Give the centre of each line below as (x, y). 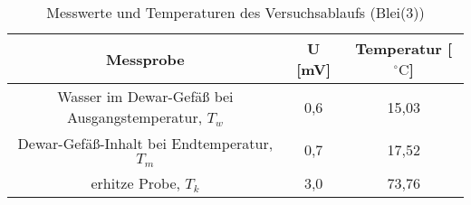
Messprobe (145, 59)
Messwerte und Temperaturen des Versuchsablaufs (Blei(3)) (235, 12)
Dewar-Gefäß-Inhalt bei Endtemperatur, (145, 143)
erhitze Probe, (135, 182)
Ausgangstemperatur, (135, 117)
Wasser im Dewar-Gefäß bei (145, 96)
